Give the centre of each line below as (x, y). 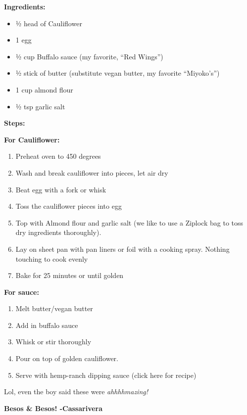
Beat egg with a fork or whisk (61, 189)
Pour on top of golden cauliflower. (67, 358)
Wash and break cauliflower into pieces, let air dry (92, 172)
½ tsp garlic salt (40, 106)
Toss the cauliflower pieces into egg (69, 206)
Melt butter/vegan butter (54, 308)
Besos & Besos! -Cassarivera (53, 408)
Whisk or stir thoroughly (53, 342)
